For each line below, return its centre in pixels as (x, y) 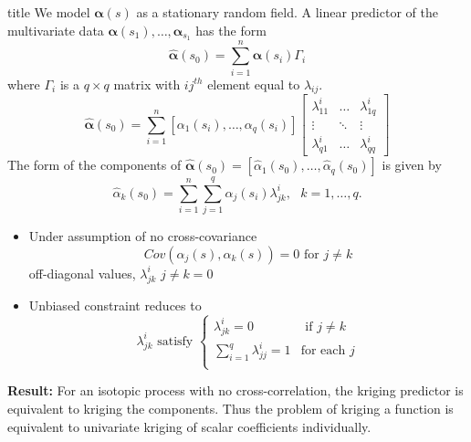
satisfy (175, 341)
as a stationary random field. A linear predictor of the (287, 12)
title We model (49, 12)
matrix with (147, 84)
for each (323, 351)
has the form (231, 30)
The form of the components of (94, 165)
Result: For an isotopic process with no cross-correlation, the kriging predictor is (235, 390)
